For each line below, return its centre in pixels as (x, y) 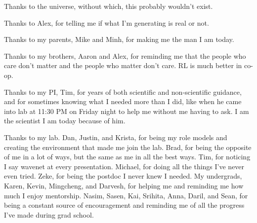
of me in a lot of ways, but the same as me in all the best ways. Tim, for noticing (127, 157)
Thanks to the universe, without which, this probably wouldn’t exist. (108, 6)
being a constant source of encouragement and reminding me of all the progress (124, 205)
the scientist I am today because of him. (65, 121)
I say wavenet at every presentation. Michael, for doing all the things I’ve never (124, 166)
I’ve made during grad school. (49, 214)
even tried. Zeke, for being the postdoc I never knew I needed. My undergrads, (123, 176)
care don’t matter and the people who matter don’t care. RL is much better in (123, 65)
